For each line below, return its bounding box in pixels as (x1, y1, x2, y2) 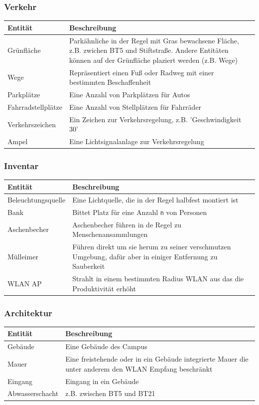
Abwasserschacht (7, 388, 59, 399)
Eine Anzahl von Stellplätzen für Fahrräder (69, 101, 202, 112)
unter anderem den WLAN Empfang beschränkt (65, 363, 213, 374)
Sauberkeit (72, 261, 105, 271)
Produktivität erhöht (72, 283, 136, 293)
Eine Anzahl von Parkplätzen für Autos (69, 89, 190, 100)
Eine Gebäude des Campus (65, 341, 147, 352)
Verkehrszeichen (7, 119, 56, 129)
